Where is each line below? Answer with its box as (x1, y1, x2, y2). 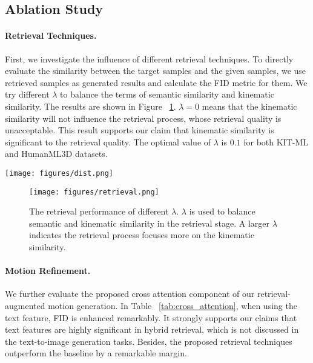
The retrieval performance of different (29, 205, 169, 218)
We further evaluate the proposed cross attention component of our (5, 287, 255, 300)
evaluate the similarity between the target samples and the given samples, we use (5, 64, 306, 77)
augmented (5, 299, 45, 311)
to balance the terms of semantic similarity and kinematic (60, 88, 274, 101)
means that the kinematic (202, 99, 297, 112)
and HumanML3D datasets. (5, 147, 108, 160)
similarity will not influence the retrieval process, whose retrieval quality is (5, 112, 282, 124)
